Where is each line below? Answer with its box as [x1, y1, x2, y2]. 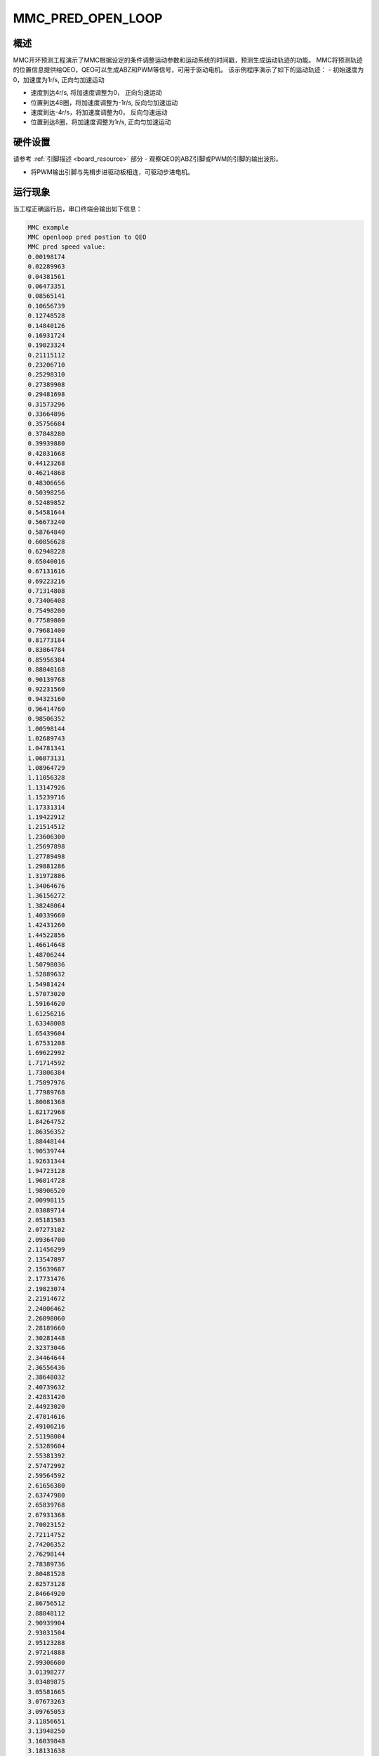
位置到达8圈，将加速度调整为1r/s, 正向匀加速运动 [30, 118, 171, 126]
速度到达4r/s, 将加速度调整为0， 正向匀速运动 [30, 89, 163, 97]
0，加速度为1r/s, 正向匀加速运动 [13, 75, 105, 84]
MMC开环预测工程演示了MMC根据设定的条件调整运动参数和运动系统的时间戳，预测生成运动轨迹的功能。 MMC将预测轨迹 [13, 56, 363, 65]
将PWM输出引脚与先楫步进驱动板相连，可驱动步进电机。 [30, 167, 194, 176]
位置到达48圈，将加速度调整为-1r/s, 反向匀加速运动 [30, 98, 178, 107]
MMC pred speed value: [27, 243, 106, 251]
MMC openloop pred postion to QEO [27, 232, 147, 241]
